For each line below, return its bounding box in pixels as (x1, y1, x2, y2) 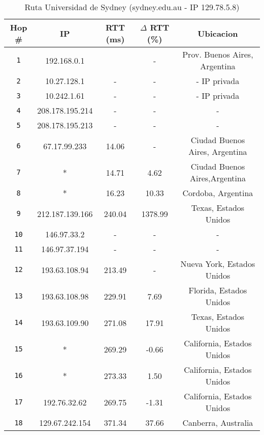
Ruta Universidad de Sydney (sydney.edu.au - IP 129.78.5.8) (24, 1, 240, 13)
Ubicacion (197, 27, 238, 39)
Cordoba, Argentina (182, 187, 253, 199)
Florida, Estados (188, 284, 247, 296)
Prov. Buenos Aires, (182, 48, 253, 60)
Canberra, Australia (182, 417, 253, 428)
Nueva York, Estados (180, 258, 255, 269)
